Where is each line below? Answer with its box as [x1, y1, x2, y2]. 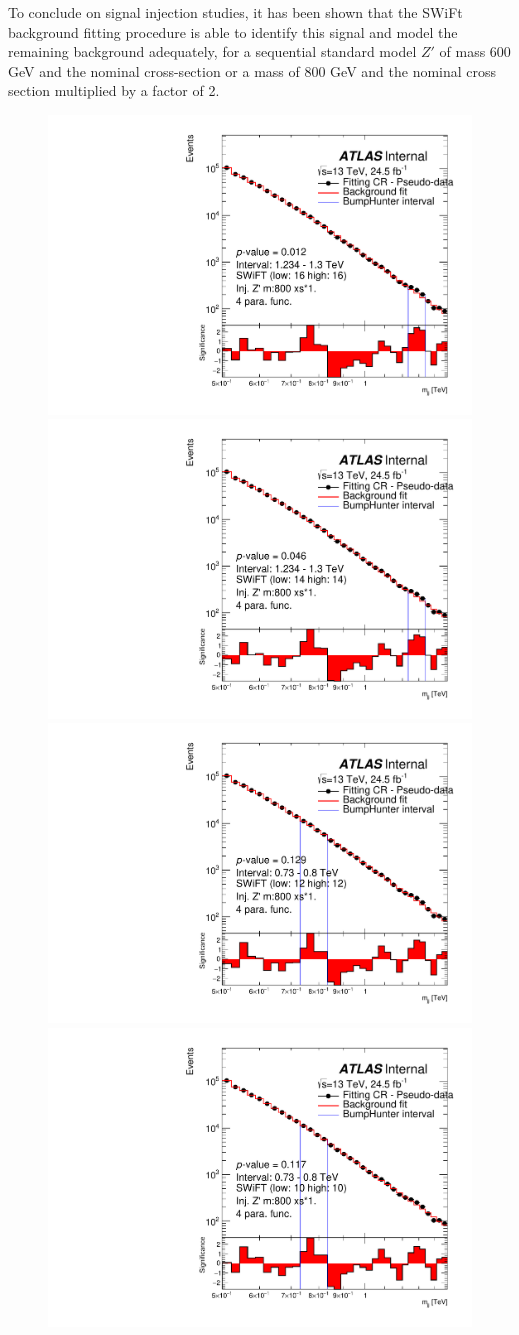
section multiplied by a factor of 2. [8, 80, 220, 101]
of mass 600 [439, 41, 511, 62]
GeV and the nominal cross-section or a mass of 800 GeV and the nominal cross [8, 60, 497, 81]
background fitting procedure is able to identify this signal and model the [8, 21, 458, 42]
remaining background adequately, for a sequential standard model [8, 41, 417, 62]
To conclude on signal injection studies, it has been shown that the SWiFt [8, 2, 463, 22]
